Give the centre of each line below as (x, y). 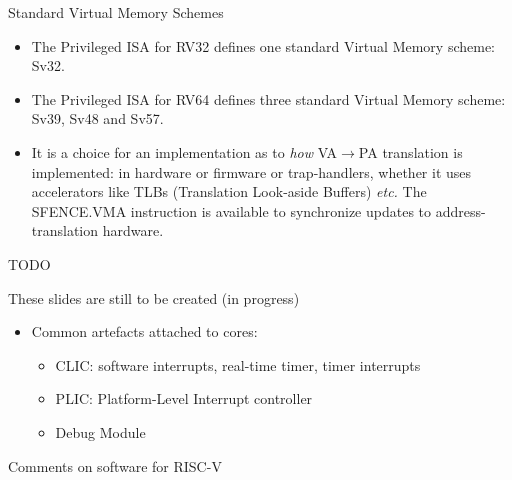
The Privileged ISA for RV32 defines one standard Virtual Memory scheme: (263, 45)
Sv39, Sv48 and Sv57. (97, 118)
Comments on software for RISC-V (115, 465)
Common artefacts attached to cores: (144, 331)
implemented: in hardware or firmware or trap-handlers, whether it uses (251, 171)
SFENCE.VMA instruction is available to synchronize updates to (231, 210)
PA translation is (410, 151)
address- (460, 210)
